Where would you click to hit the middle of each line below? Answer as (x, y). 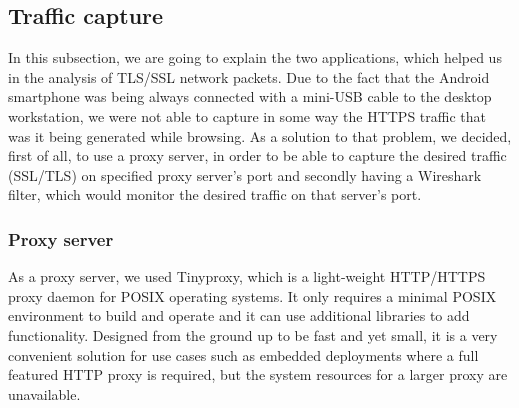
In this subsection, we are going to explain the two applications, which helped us (255, 57)
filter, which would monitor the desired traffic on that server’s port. (215, 194)
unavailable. (44, 393)
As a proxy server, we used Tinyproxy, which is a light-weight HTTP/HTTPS (247, 276)
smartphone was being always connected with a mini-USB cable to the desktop (250, 96)
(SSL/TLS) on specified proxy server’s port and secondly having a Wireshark (245, 174)
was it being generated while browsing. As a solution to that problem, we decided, (260, 135)
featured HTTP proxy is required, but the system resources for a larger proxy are (258, 374)
